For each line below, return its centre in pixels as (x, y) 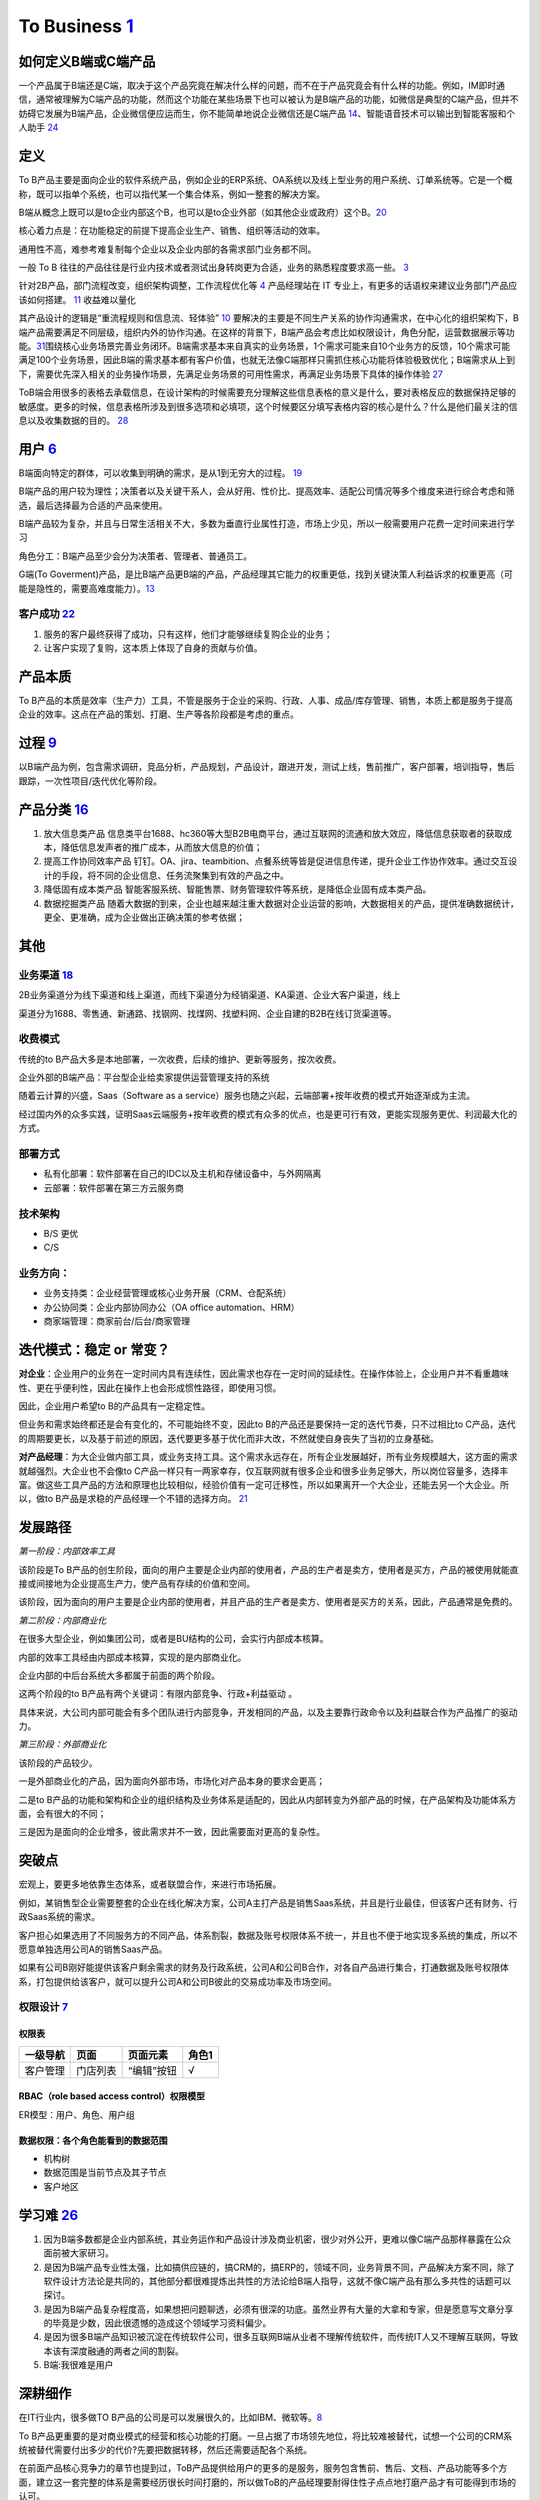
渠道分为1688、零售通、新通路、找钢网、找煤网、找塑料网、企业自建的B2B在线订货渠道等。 (207, 1013)
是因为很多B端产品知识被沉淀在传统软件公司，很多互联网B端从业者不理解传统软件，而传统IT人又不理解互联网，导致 (281, 2337)
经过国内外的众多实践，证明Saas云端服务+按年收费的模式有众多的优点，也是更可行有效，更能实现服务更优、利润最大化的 (268, 1114)
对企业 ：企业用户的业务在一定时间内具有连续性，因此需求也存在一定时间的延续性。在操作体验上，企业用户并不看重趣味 (263, 1374)
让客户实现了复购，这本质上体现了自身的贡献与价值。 (153, 648)
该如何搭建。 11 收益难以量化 (77, 299)
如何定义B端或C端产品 (87, 61)
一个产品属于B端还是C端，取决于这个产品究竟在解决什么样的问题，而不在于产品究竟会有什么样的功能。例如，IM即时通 (261, 86)
